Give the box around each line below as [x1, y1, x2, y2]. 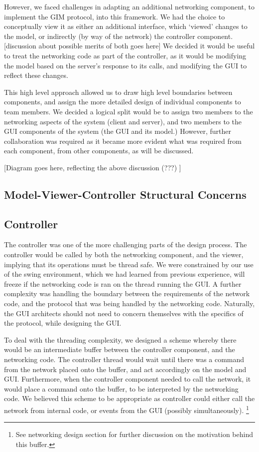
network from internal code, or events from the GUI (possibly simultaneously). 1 [4, 403, 249, 415]
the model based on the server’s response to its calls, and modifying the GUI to [4, 60, 247, 70]
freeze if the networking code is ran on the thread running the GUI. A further [4, 278, 242, 289]
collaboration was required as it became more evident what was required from [4, 135, 242, 146]
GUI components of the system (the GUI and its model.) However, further [4, 126, 231, 136]
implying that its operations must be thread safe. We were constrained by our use [4, 259, 254, 269]
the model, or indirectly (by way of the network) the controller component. [4, 30, 233, 41]
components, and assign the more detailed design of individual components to [4, 96, 241, 107]
